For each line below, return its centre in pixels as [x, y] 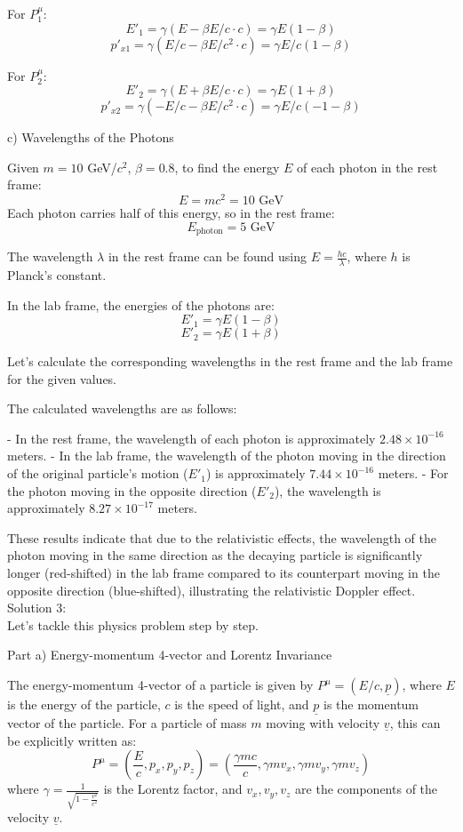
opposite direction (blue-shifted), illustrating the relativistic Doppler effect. [212, 590]
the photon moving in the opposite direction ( [132, 490]
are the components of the [367, 789]
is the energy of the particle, [84, 704]
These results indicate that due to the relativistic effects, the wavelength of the [222, 537]
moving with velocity [323, 723]
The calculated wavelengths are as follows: [122, 408]
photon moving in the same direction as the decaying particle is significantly [215, 555]
